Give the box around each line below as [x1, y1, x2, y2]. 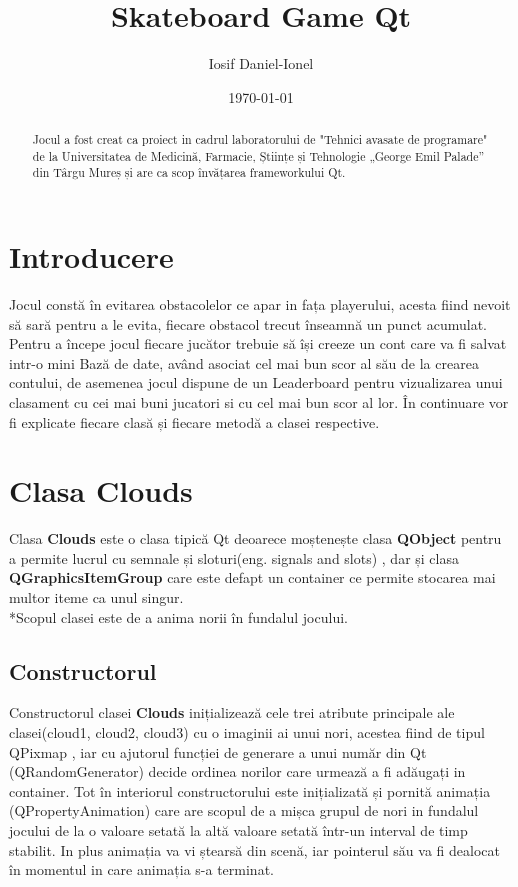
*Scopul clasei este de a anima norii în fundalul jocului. [9, 606, 348, 627]
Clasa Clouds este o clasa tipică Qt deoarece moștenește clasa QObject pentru [9, 528, 502, 549]
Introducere [9, 236, 174, 277]
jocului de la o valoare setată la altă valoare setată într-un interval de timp [9, 820, 468, 841]
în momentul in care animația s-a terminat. [9, 859, 274, 880]
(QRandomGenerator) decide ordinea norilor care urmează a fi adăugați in [9, 761, 466, 782]
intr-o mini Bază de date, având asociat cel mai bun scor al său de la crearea [9, 352, 479, 373]
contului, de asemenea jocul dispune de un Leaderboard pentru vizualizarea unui [9, 372, 503, 393]
